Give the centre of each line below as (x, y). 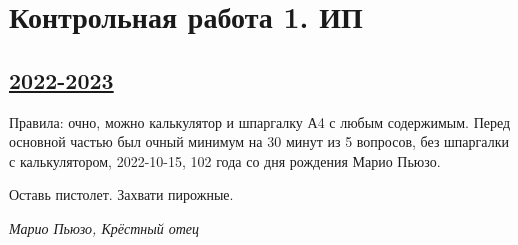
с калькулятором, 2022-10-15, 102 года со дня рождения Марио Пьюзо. (225, 160)
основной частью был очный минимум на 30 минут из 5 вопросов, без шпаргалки (259, 141)
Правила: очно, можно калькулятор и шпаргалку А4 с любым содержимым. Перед (260, 121)
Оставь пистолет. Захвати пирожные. (121, 194)
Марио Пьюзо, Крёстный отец (104, 227)
